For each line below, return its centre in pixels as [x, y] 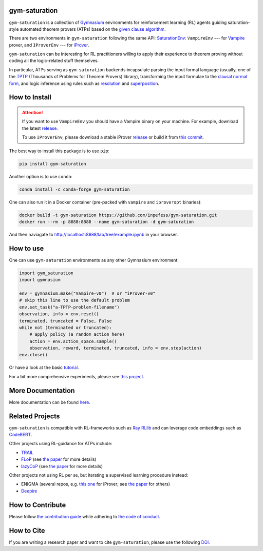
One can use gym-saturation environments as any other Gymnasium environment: [94, 260]
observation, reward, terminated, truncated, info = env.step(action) [116, 348]
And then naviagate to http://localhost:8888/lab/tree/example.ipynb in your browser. [94, 234]
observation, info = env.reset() [59, 314]
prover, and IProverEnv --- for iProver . [49, 45]
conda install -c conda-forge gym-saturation [75, 189]
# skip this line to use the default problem [75, 300]
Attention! [33, 113]
